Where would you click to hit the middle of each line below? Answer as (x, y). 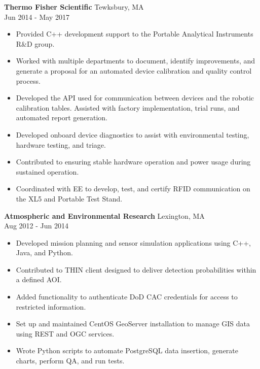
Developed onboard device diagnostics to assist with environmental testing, (133, 134)
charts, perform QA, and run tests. (70, 361)
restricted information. (51, 306)
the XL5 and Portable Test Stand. (69, 198)
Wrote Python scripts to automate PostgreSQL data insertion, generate (127, 350)
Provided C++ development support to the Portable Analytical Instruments (135, 34)
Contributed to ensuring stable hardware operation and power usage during (133, 162)
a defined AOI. (39, 279)
